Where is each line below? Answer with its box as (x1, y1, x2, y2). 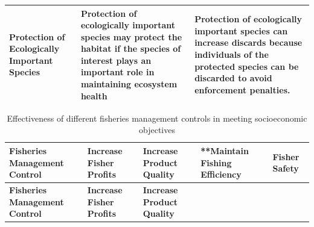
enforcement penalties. (194, 83, 290, 96)
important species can (194, 24, 288, 37)
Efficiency (200, 168, 242, 181)
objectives (139, 123, 175, 136)
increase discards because (194, 36, 303, 49)
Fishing (200, 156, 232, 169)
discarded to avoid (194, 72, 272, 84)
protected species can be (194, 60, 299, 72)
